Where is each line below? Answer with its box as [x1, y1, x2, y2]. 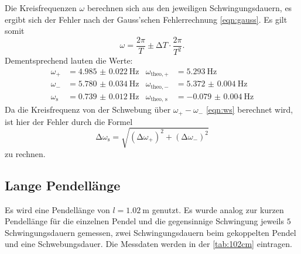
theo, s [150, 96, 167, 103]
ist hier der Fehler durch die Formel [5, 115, 133, 127]
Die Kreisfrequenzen [5, 2, 77, 13]
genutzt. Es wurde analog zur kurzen [152, 203, 284, 215]
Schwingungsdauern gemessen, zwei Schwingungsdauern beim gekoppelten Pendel [5, 226, 296, 238]
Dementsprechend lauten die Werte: [5, 54, 133, 67]
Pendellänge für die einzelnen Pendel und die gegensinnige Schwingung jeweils [5, 215, 284, 227]
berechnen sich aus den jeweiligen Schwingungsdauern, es [87, 2, 292, 13]
